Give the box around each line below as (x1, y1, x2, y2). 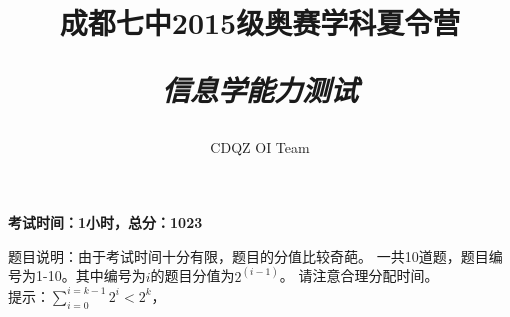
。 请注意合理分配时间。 (279, 265, 439, 286)
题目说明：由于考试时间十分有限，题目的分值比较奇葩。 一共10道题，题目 (8, 245, 489, 266)
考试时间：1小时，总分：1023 (8, 212, 203, 233)
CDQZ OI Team (210, 136, 310, 157)
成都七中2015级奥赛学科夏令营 (59, 2, 461, 43)
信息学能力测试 (161, 69, 358, 111)
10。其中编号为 (47, 265, 146, 286)
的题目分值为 (150, 265, 235, 286)
